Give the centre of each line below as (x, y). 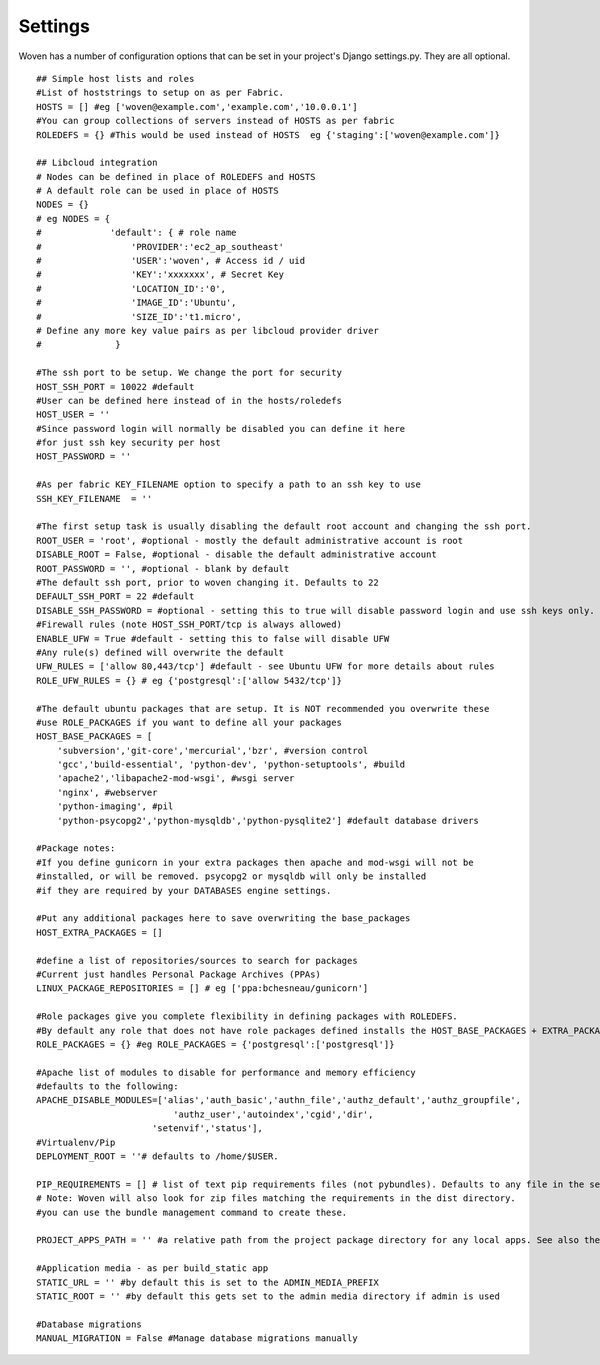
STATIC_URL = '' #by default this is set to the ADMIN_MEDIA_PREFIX (207, 1282)
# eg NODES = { (73, 218)
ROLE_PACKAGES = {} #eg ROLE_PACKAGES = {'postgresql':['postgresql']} (215, 1044)
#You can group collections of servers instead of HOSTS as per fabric (215, 121)
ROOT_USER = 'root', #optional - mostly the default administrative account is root (250, 540)
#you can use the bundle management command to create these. (192, 1212)
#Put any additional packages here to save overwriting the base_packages (223, 918)
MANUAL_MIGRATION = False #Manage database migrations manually (197, 1338)
